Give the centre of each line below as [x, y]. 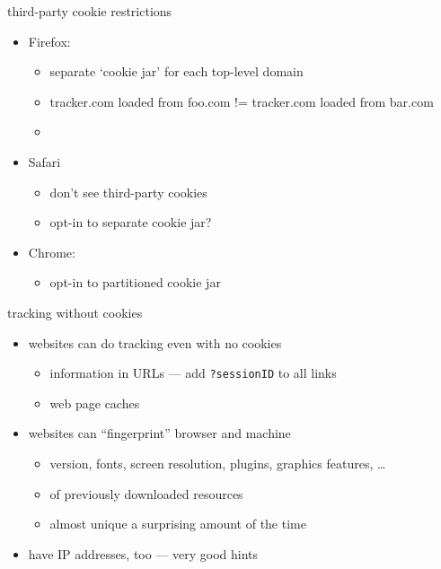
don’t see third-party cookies [128, 192]
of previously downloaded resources [146, 493]
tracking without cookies [75, 312]
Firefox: [49, 41]
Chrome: [52, 252]
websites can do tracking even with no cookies [155, 342]
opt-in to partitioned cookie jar [135, 282]
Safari [44, 161]
